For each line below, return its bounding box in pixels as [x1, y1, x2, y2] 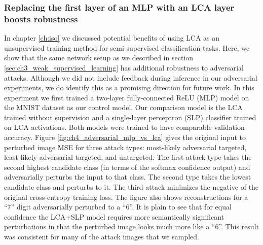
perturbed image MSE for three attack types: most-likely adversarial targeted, [4, 142, 247, 152]
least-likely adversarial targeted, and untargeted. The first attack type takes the [4, 152, 252, 162]
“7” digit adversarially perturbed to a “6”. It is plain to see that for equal [4, 201, 232, 212]
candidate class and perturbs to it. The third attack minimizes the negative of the [4, 182, 259, 192]
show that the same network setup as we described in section [4, 52, 194, 63]
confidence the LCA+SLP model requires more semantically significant [4, 211, 224, 222]
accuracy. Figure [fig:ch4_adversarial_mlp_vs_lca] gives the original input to [4, 132, 246, 143]
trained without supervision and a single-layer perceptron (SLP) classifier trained [4, 112, 256, 122]
